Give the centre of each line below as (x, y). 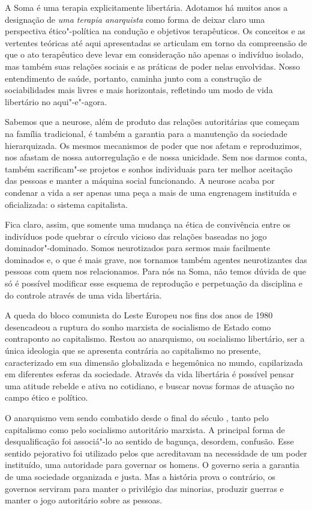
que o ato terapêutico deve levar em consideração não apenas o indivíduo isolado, (154, 54)
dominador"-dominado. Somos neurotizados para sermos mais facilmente (138, 248)
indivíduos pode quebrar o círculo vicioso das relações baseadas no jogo (136, 236)
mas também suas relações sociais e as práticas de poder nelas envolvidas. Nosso (153, 66)
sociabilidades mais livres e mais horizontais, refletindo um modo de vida (139, 90)
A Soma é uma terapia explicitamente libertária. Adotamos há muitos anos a (146, 7)
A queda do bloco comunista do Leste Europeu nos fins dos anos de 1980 (139, 315)
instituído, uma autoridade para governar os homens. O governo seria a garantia (152, 465)
